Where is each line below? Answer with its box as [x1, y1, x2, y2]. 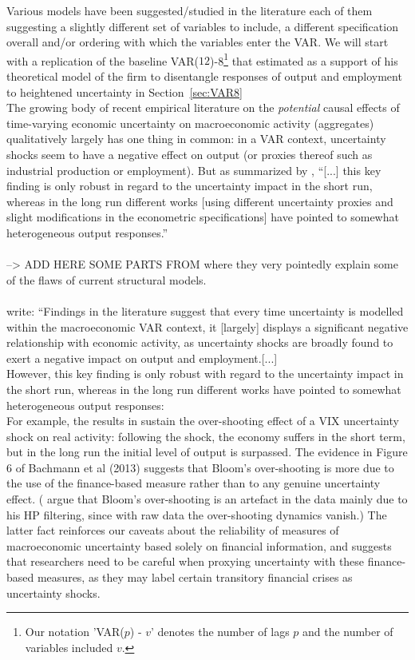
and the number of [302, 623, 393, 640]
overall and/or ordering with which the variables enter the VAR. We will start [6, 34, 389, 50]
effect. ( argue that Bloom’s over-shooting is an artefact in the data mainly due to [6, 491, 408, 507]
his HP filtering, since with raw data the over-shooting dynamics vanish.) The [6, 506, 387, 523]
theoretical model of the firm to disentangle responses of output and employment [6, 68, 402, 85]
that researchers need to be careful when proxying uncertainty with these [6, 553, 365, 570]
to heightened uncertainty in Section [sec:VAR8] [6, 83, 243, 100]
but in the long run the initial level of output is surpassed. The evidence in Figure [6, 443, 408, 460]
